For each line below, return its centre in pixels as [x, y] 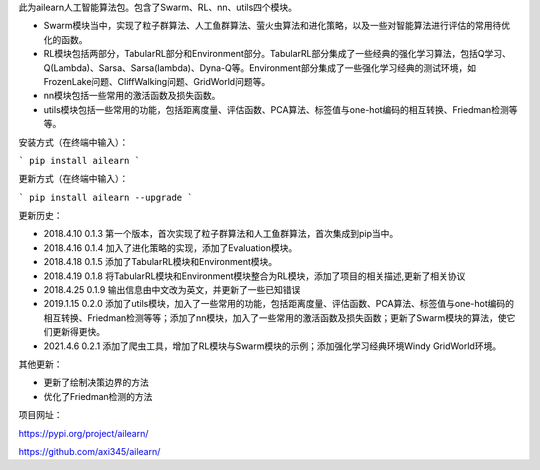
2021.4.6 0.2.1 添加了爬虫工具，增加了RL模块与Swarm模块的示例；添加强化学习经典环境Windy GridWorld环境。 [272, 346]
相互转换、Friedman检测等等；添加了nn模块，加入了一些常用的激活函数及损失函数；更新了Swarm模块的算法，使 [275, 317]
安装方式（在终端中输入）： [73, 142]
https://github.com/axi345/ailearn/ [89, 451]
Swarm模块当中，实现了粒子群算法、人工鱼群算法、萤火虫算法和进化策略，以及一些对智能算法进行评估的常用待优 [277, 26]
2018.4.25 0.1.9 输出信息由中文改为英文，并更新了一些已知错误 [172, 290]
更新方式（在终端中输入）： [73, 179]
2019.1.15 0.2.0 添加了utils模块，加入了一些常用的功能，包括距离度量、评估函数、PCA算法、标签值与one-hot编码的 [279, 304]
